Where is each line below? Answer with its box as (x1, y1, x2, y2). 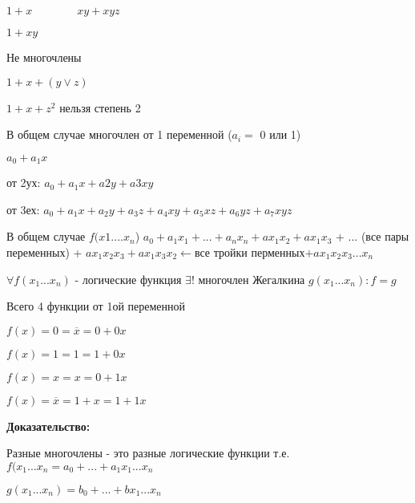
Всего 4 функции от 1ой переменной (6, 298, 186, 314)
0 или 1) (260, 126, 301, 143)
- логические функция (75, 270, 182, 287)
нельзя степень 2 (59, 99, 141, 116)
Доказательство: (6, 417, 91, 434)
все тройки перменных (194, 244, 305, 261)
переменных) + (6, 244, 83, 261)
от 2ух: (6, 174, 41, 191)
